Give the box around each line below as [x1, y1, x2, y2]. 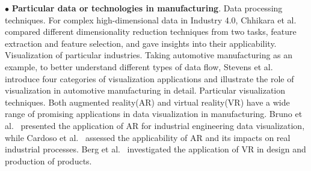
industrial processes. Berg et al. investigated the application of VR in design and [5, 143, 306, 155]
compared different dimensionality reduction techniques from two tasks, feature [5, 25, 297, 38]
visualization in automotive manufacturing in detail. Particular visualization [5, 84, 286, 97]
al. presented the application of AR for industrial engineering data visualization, [5, 119, 305, 131]
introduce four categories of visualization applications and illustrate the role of [5, 72, 294, 85]
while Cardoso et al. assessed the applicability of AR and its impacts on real [5, 131, 291, 143]
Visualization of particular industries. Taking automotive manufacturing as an [5, 49, 293, 61]
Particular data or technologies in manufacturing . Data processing [11, 2, 283, 14]
